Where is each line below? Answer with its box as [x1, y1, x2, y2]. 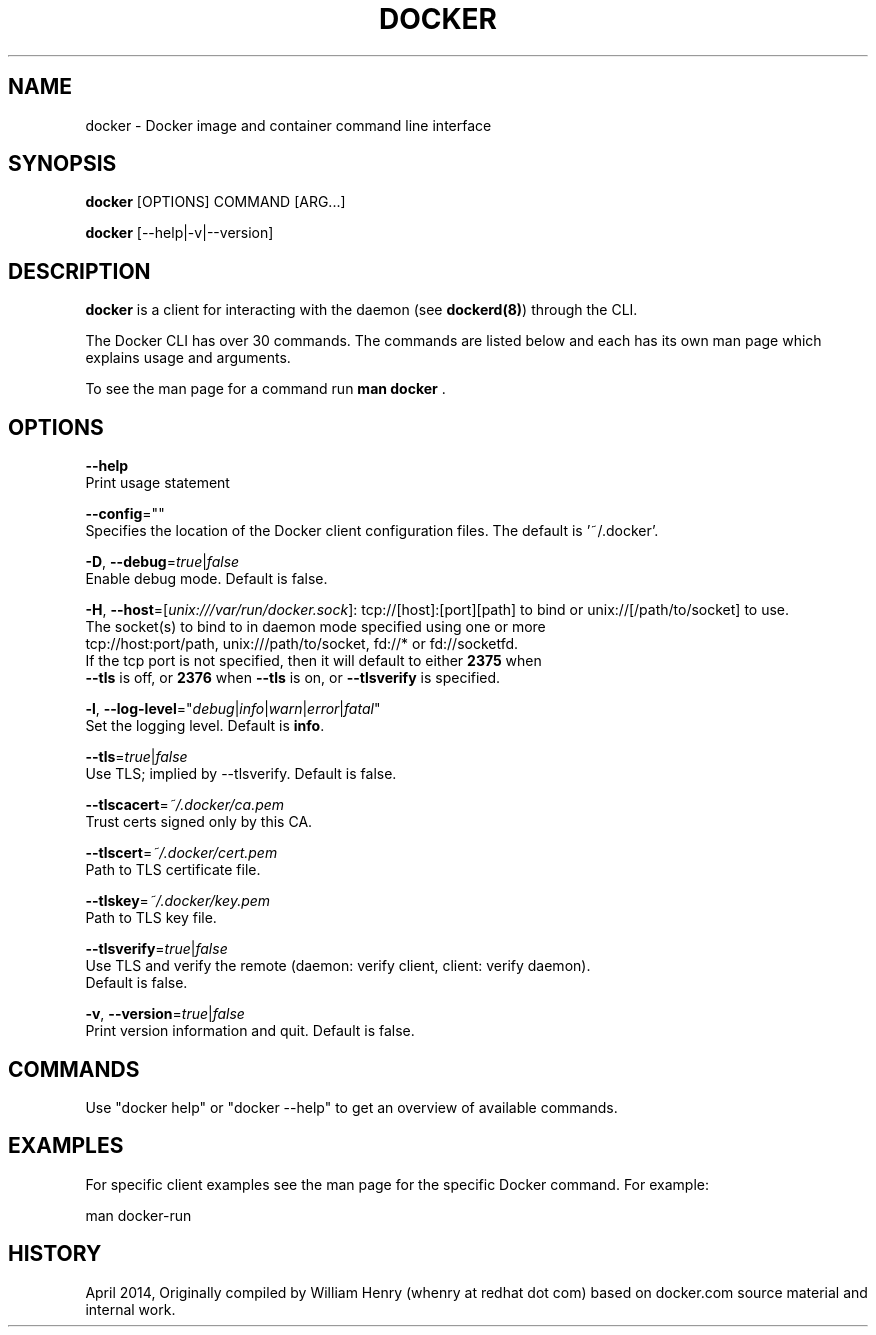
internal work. [85, 1300, 176, 1318]
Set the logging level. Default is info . [85, 717, 325, 735]
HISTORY [8, 1241, 102, 1267]
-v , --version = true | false [85, 1005, 245, 1023]
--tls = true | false [85, 748, 188, 766]
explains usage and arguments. [85, 349, 291, 367]
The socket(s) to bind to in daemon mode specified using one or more [85, 618, 546, 636]
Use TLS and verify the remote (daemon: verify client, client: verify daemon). [85, 957, 591, 975]
